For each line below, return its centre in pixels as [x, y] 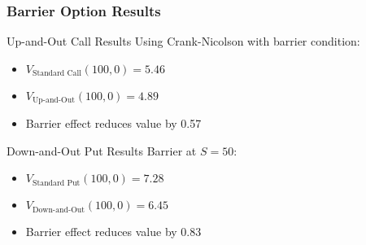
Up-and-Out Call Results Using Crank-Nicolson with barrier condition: [183, 41]
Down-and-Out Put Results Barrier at [102, 150]
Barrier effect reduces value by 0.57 [113, 123]
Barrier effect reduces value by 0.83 [113, 232]
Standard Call [57, 74]
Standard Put [56, 183]
